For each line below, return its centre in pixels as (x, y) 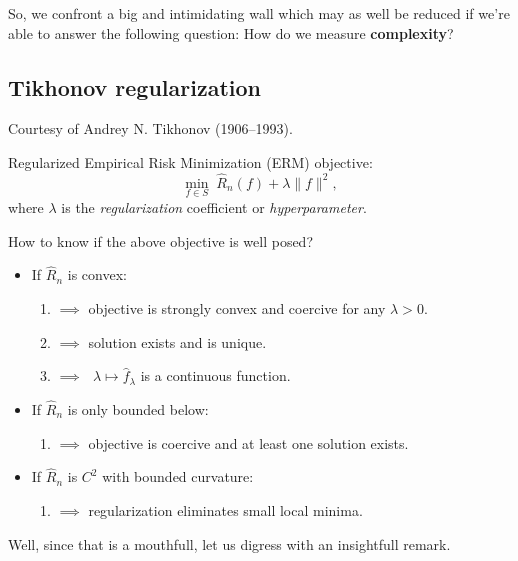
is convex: (97, 274)
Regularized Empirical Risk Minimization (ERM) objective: (190, 161)
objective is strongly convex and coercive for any (237, 308)
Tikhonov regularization (135, 86)
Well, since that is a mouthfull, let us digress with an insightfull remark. (229, 543)
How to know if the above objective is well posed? (161, 240)
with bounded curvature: (178, 476)
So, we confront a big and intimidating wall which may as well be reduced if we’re (259, 13)
